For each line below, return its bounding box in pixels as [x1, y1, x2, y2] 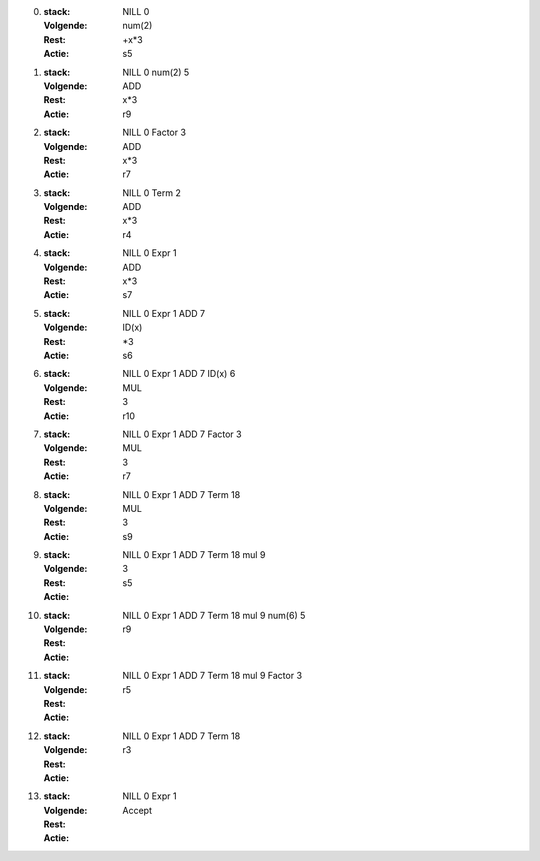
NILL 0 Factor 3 [122, 126, 187, 139]
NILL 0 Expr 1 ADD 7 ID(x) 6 [122, 368, 236, 380]
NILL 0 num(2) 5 [122, 66, 190, 78]
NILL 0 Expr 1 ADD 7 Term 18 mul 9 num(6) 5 [122, 609, 306, 621]
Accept [122, 804, 152, 816]
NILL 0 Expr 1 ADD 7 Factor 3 [122, 428, 242, 440]
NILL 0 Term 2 [122, 186, 182, 199]
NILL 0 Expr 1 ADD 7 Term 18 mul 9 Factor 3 [122, 670, 303, 682]
